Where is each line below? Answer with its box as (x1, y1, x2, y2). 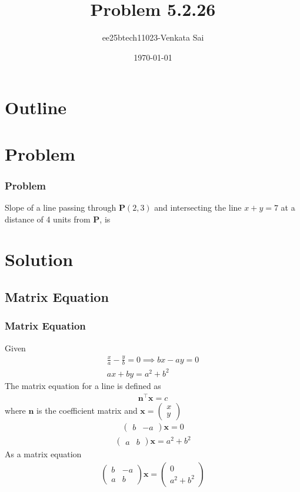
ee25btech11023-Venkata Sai (102, 31, 204, 44)
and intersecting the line (154, 201, 242, 214)
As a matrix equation (5, 448, 82, 460)
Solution (5, 247, 74, 271)
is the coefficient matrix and (36, 404, 138, 416)
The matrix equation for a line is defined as (5, 379, 161, 391)
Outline (5, 95, 67, 119)
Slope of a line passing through (5, 201, 116, 214)
